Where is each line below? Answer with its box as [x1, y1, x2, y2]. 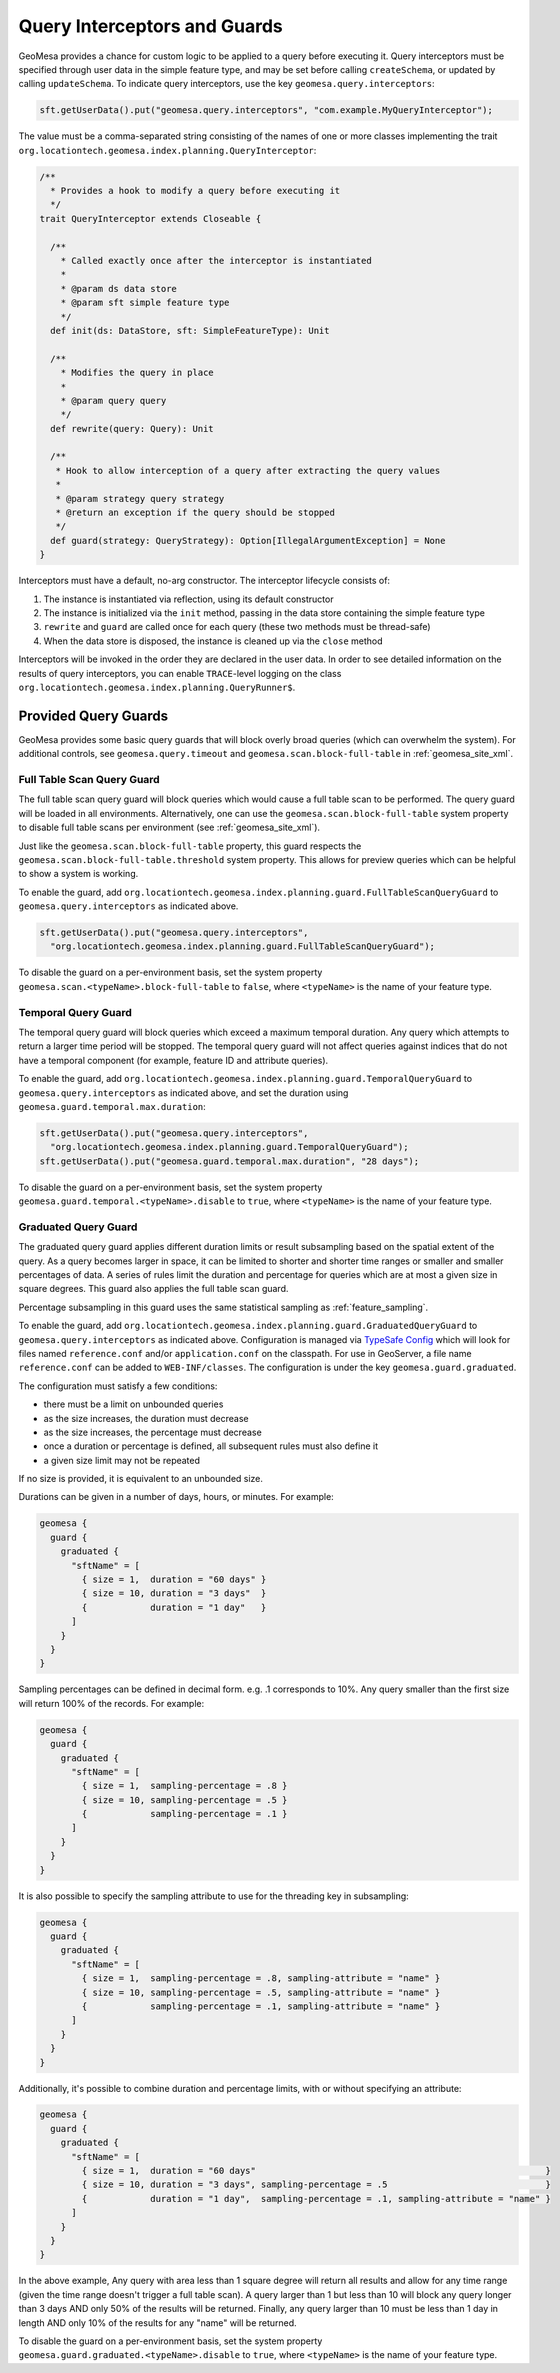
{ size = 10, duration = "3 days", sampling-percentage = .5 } [81, 2179, 552, 2190]
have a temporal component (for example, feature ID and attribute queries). [18, 1054, 329, 1066]
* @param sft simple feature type [60, 297, 230, 309]
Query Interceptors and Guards [18, 15, 284, 37]
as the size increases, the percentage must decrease [43, 1426, 262, 1438]
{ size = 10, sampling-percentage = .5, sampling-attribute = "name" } [81, 1986, 441, 1998]
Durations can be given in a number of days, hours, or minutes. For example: [18, 1491, 334, 1503]
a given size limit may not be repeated [43, 1454, 200, 1466]
